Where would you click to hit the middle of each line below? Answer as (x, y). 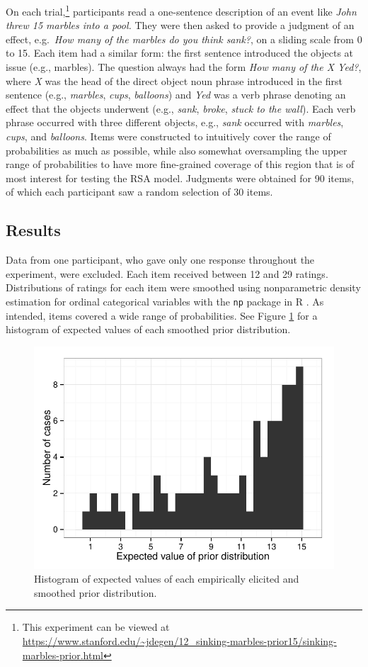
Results (33, 230)
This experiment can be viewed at (96, 627)
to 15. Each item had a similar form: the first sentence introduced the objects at (180, 53)
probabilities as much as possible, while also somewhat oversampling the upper (177, 150)
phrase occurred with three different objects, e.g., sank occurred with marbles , (175, 122)
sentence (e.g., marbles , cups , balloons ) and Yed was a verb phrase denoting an (176, 95)
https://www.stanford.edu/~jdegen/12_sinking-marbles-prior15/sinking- (179, 640)
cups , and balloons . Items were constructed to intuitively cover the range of (168, 136)
